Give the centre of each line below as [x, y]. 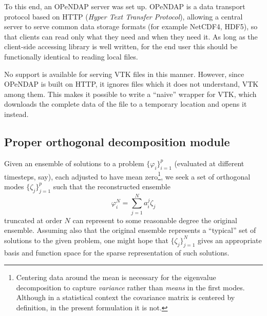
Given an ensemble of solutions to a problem [74, 163]
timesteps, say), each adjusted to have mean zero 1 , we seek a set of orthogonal [127, 175]
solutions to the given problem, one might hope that [86, 240]
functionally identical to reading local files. [71, 56]
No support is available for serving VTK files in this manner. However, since [124, 74]
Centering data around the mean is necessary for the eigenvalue [116, 277]
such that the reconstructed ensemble [112, 186]
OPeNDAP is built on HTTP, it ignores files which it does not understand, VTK [131, 84]
